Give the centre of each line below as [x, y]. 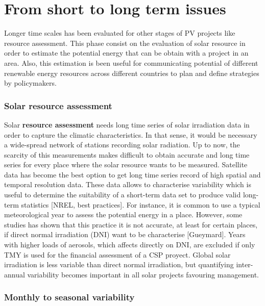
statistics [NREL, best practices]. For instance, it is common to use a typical [141, 204]
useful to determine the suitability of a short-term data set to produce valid [123, 195]
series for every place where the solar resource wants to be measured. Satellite [126, 164]
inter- [245, 264]
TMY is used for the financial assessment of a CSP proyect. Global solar [117, 254]
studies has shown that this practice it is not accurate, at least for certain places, [131, 224]
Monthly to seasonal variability [69, 297]
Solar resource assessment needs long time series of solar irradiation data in [127, 124]
